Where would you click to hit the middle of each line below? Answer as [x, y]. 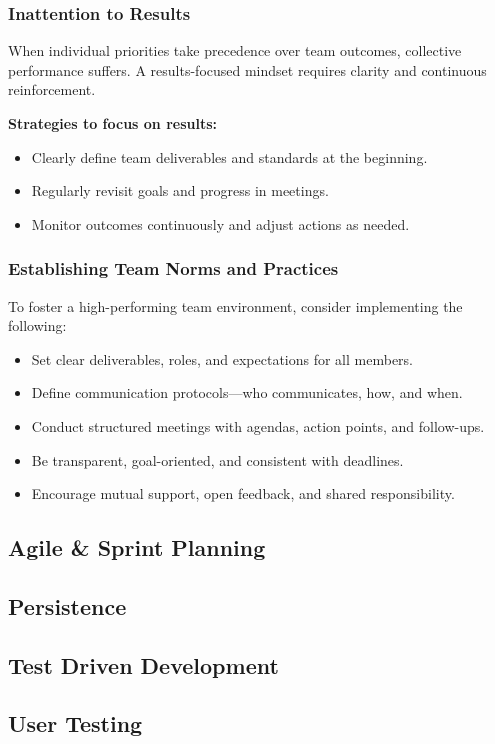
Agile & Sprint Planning [137, 547]
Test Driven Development [143, 664]
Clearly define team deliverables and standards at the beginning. [229, 156]
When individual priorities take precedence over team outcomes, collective [235, 50]
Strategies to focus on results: [113, 123]
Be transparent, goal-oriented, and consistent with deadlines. [217, 459]
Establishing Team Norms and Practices [173, 268]
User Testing [75, 723]
